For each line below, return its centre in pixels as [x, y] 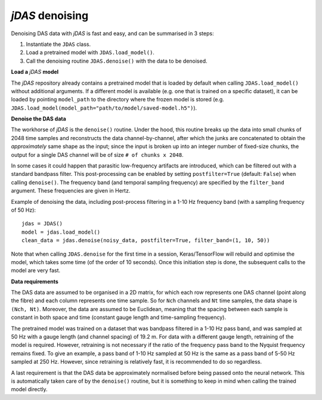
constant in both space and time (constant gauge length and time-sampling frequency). [119, 317]
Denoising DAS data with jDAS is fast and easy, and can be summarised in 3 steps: [112, 33]
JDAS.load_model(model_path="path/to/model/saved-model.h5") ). [104, 108]
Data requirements [35, 281]
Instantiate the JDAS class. [58, 44]
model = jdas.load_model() [61, 232]
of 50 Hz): [23, 210]
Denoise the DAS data [39, 119]
